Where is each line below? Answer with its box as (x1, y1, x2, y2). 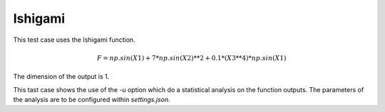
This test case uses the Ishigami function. (13, 35, 135, 44)
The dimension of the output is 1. (13, 72, 110, 81)
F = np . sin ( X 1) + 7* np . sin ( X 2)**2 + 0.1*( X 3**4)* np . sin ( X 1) (96, 54, 287, 62)
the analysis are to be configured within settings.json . (13, 95, 170, 103)
